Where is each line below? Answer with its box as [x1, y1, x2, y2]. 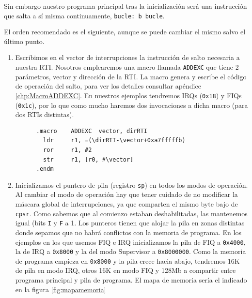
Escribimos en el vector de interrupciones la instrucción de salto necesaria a [15, 52, 240, 62]
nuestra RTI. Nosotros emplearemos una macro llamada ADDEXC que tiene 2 [15, 62, 239, 72]
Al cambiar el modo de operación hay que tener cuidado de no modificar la [15, 189, 238, 199]
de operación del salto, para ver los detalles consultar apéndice [15, 81, 201, 91]
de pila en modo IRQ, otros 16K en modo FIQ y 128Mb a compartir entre [15, 265, 236, 275]
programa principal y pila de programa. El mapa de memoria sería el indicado [15, 275, 247, 285]
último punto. [4, 36, 45, 46]
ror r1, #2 [43, 146, 92, 153]
